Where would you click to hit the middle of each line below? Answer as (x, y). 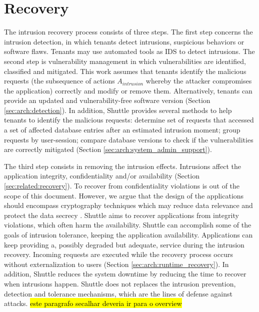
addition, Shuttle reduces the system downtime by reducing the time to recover (125, 274)
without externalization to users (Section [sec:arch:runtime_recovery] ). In (116, 264)
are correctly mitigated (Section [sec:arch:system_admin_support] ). (108, 149)
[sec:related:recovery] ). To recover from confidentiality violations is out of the (122, 186)
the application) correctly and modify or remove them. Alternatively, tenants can (128, 90)
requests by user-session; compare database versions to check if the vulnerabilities (129, 139)
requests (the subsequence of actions (59, 81)
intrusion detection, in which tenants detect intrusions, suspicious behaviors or (124, 41)
